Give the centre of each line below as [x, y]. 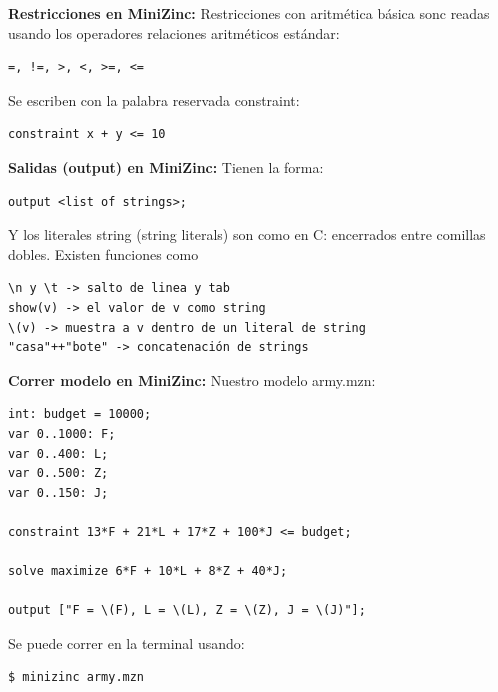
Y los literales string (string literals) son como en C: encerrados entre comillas [247, 234]
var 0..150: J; [58, 492]
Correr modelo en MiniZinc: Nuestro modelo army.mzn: [192, 379]
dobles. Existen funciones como [103, 253]
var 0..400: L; [58, 453]
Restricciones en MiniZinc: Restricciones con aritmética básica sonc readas [249, 13]
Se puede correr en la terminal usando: [126, 642]
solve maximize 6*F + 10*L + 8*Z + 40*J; [148, 571]
